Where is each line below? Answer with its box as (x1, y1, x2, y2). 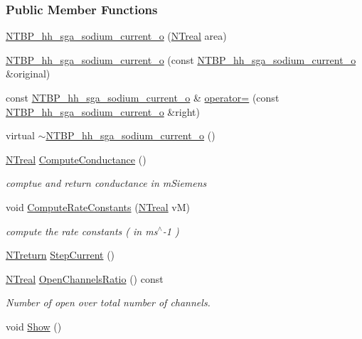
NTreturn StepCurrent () (6, 247, 115, 262)
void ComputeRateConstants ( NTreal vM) (6, 199, 191, 214)
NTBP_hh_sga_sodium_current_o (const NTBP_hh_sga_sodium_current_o (6, 52, 356, 67)
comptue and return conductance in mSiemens (6, 176, 207, 190)
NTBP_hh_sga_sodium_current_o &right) (6, 104, 200, 119)
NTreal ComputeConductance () (6, 151, 147, 166)
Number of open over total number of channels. (6, 295, 211, 310)
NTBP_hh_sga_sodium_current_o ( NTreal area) (6, 28, 227, 43)
